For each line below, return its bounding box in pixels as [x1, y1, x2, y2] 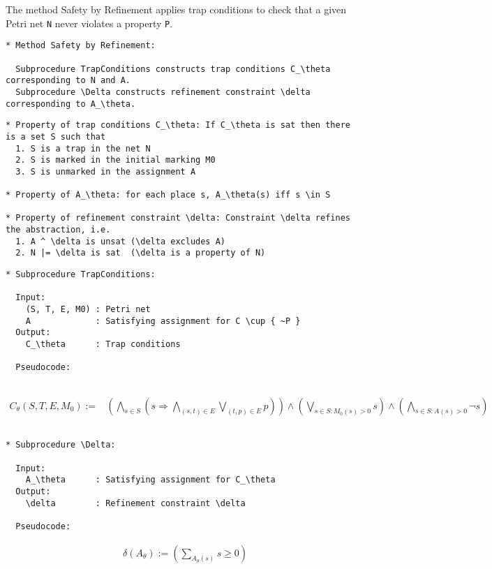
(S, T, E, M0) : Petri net [25, 304, 151, 315]
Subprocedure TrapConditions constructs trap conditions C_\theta [15, 64, 331, 74]
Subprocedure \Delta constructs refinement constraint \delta [15, 87, 311, 97]
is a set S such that [6, 131, 106, 142]
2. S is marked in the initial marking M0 [15, 155, 216, 165]
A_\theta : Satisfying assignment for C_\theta [25, 475, 276, 485]
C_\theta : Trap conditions [25, 339, 181, 349]
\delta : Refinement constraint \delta [25, 498, 246, 508]
